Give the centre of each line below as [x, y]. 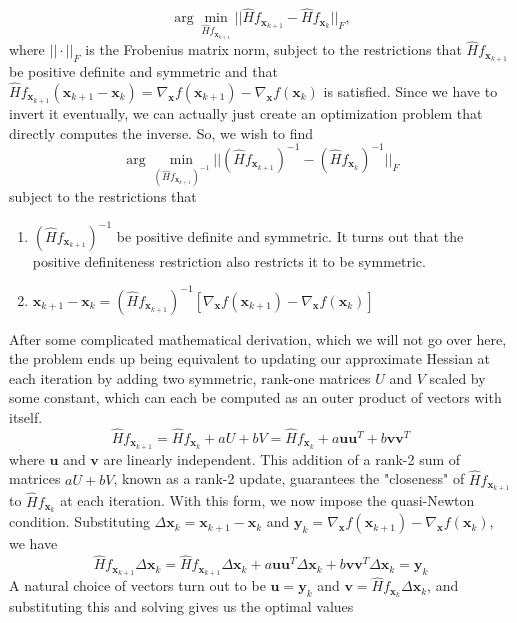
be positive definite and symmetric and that [143, 71]
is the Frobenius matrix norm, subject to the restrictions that [273, 49]
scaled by [457, 377]
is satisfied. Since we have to [410, 91]
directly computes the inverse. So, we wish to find [161, 132]
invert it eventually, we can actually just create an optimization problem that [246, 113]
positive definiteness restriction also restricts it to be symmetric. [229, 260]
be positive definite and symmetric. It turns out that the [290, 235]
